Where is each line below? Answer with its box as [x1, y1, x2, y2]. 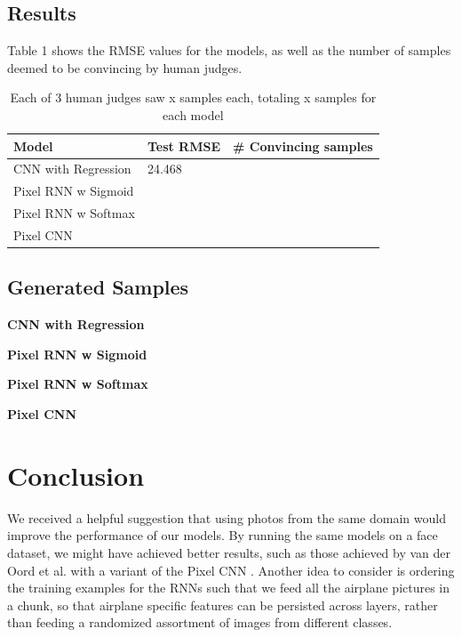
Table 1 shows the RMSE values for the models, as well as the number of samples [7, 41, 451, 60]
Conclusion [7, 456, 145, 493]
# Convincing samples [233, 136, 373, 155]
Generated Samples [7, 273, 189, 301]
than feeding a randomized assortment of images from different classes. [7, 613, 393, 632]
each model [163, 105, 224, 124]
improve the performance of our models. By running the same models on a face [7, 526, 438, 544]
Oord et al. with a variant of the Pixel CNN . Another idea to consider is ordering [7, 560, 455, 579]
